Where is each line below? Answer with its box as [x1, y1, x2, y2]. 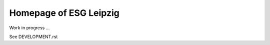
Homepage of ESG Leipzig [9, 7, 119, 18]
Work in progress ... [9, 25, 50, 31]
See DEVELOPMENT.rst [9, 34, 58, 40]
